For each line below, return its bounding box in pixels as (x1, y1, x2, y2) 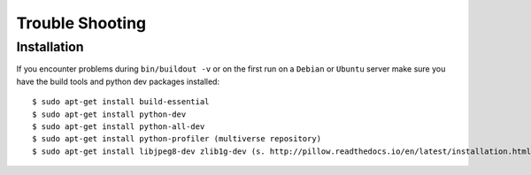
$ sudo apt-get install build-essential (32, 97, 210, 107)
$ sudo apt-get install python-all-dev (32, 121, 205, 132)
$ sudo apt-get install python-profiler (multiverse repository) (32, 133, 322, 144)
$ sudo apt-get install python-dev (32, 109, 187, 119)
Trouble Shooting (16, 13, 147, 33)
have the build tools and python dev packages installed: (16, 76, 220, 87)
